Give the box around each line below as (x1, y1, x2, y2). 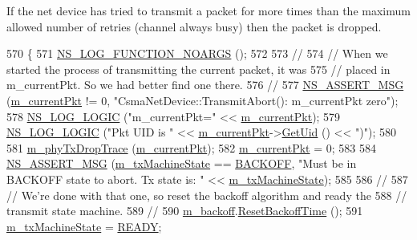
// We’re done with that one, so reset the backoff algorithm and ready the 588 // (6, 186, 407, 203)
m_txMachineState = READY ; (6, 218, 162, 234)
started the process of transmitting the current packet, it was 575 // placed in (6, 60, 391, 77)
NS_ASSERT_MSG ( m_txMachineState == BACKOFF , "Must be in (6, 155, 357, 172)
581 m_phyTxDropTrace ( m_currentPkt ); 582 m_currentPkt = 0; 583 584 (6, 139, 376, 156)
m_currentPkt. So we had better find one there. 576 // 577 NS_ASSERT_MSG (6, 76, 404, 93)
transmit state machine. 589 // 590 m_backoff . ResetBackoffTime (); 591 (6, 202, 363, 219)
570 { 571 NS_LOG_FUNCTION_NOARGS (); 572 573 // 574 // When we (6, 45, 388, 62)
